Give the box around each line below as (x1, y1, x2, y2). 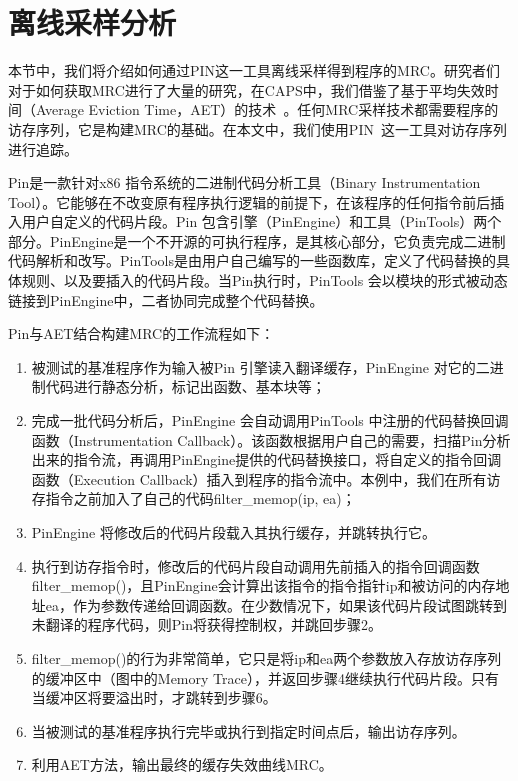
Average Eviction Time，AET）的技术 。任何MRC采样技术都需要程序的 (35, 99, 499, 120)
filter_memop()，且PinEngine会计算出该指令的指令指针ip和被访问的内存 (31, 575, 496, 596)
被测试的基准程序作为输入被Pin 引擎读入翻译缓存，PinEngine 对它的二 (31, 356, 490, 377)
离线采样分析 (8, 2, 177, 43)
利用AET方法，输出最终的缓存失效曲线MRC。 (31, 754, 333, 775)
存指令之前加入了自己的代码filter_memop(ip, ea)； (31, 488, 356, 509)
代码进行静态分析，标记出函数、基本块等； (45, 376, 326, 397)
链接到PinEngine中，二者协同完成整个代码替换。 (8, 289, 324, 310)
